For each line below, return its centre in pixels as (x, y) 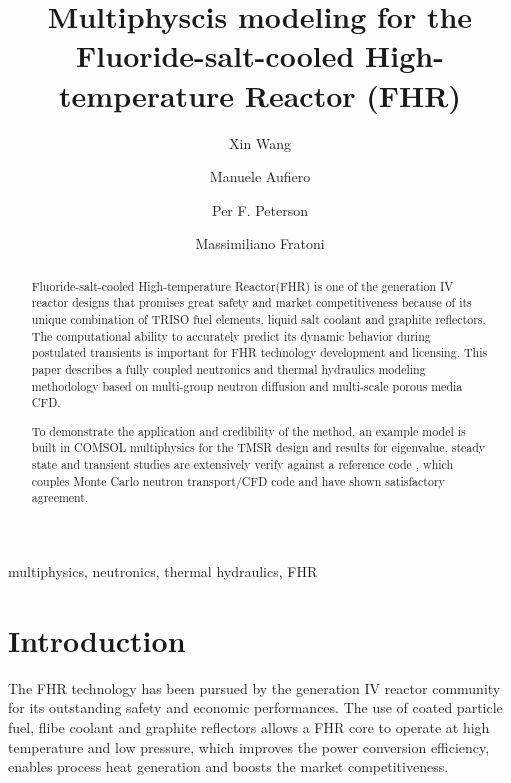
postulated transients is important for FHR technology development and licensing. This (259, 352)
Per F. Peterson (259, 209)
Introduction (97, 639)
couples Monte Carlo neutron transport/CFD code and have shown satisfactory (238, 480)
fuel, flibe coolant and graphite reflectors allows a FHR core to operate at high (249, 727)
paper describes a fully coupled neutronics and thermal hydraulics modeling (228, 368)
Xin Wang (260, 142)
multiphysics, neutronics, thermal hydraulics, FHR (163, 571)
